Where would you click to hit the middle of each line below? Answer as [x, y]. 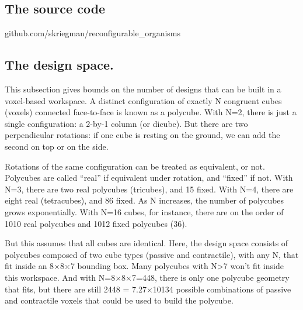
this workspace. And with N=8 [60, 277]
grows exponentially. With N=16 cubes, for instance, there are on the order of [144, 211]
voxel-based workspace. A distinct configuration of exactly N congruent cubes [143, 100]
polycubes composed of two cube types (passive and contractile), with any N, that [152, 254]
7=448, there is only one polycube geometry [211, 277]
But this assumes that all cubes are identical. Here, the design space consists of [147, 243]
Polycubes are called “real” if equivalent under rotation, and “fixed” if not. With [149, 178]
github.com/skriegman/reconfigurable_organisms [93, 33]
